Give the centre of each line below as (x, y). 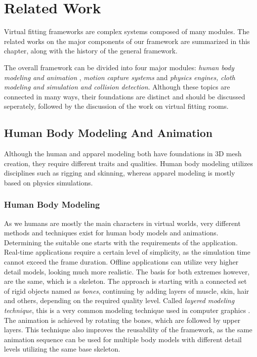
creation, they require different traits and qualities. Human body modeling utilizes (128, 163)
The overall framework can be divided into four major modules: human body (119, 67)
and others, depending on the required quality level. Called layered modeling (119, 300)
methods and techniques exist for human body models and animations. (111, 233)
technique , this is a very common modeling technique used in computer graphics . (127, 310)
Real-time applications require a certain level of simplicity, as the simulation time (127, 252)
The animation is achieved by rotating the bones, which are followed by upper (122, 320)
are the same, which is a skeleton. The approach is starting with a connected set (126, 281)
